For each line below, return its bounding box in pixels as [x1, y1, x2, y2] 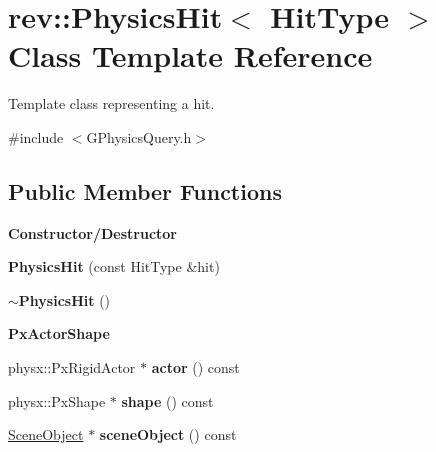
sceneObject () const [99, 424, 237, 445]
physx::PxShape [8, 390, 106, 411]
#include [8, 126, 64, 147]
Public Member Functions [8, 175, 282, 206]
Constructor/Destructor [8, 222, 177, 243]
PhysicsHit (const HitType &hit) [8, 256, 220, 277]
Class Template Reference [8, 35, 373, 76]
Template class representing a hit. [8, 93, 215, 114]
